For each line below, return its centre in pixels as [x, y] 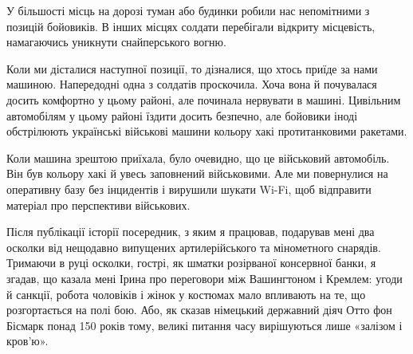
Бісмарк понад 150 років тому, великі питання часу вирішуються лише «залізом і [205, 325]
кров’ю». [28, 341]
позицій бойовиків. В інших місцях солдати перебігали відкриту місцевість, [191, 26]
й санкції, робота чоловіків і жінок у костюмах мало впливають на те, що [186, 294]
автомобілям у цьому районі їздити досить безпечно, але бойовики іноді [182, 115]
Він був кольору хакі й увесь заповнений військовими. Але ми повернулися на [197, 173]
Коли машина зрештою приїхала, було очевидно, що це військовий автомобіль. [198, 157]
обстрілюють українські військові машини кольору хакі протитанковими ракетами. [207, 131]
